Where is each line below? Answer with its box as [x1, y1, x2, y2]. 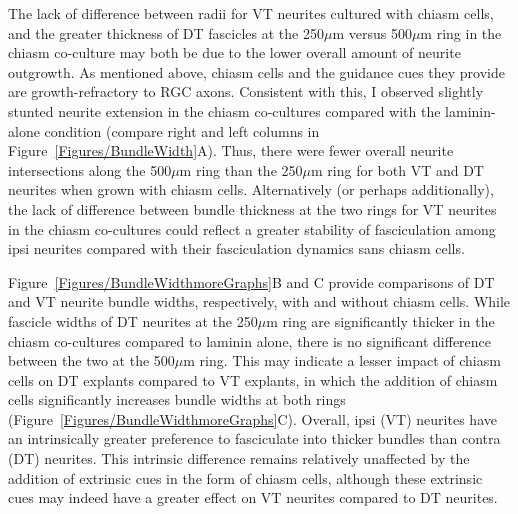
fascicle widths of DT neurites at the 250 [8, 310, 258, 331]
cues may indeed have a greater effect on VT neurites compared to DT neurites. [8, 487, 498, 508]
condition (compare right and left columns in [44, 120, 320, 141]
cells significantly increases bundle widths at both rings [8, 389, 346, 410]
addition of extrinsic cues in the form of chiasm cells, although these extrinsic [8, 467, 483, 488]
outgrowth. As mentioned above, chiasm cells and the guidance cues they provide [8, 61, 505, 82]
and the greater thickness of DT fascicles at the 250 [8, 22, 324, 43]
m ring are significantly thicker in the [266, 310, 495, 331]
